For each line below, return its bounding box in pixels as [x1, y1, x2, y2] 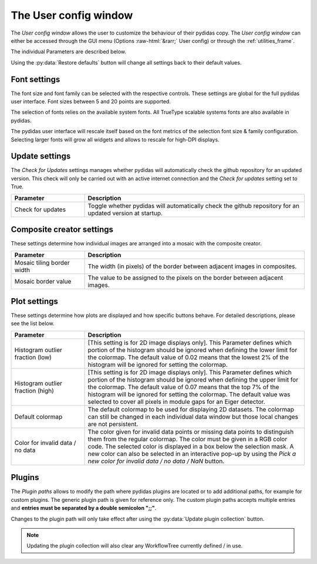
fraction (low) [14, 353, 52, 361]
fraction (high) [14, 386, 54, 394]
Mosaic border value [14, 277, 72, 285]
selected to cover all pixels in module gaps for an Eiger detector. [87, 397, 265, 406]
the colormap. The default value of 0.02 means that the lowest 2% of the [87, 353, 289, 361]
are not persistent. [87, 420, 139, 428]
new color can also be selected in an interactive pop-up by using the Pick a [87, 450, 296, 458]
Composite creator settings [11, 225, 114, 235]
